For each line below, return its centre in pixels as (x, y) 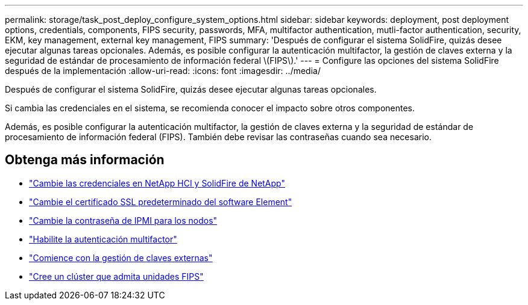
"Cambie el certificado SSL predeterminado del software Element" (161, 202)
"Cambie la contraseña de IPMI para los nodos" (123, 220)
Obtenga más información (85, 160)
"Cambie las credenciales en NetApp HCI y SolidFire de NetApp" (157, 183)
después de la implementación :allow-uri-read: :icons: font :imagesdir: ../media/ (163, 71)
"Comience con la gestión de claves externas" (121, 257)
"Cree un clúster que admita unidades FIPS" (116, 276)
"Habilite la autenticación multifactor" (103, 239)
